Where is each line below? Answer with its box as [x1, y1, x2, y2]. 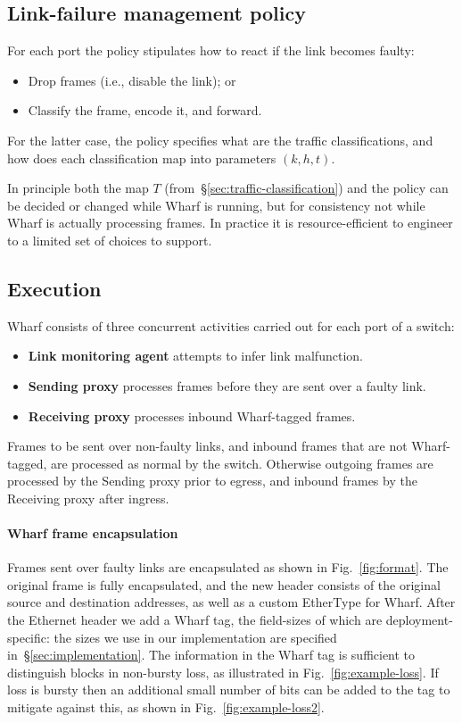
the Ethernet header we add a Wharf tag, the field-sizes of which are [7, 611, 383, 629]
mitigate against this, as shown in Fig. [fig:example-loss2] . [7, 698, 325, 717]
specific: [7, 627, 50, 646]
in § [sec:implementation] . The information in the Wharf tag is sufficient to [7, 645, 416, 664]
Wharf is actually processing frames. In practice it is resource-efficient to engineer [7, 213, 453, 232]
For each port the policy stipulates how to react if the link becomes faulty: [7, 41, 415, 60]
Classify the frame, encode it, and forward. [28, 101, 262, 120]
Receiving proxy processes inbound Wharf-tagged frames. [28, 406, 356, 425]
